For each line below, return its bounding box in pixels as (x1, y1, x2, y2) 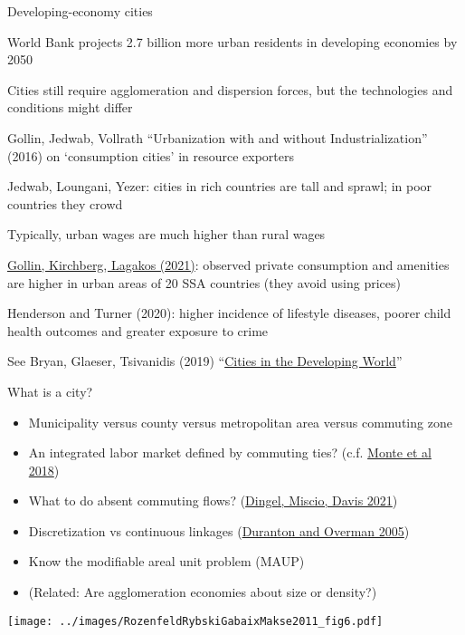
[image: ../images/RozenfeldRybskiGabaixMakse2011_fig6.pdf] (7, 614, 384, 628)
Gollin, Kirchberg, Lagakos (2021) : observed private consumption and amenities (7, 255, 450, 274)
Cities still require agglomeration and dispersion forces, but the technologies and (7, 80, 453, 99)
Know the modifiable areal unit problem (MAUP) (28, 552, 305, 571)
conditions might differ (7, 98, 133, 117)
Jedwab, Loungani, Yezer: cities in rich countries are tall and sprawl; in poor (7, 177, 432, 196)
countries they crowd (7, 194, 123, 213)
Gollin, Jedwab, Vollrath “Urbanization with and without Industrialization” (7, 128, 428, 147)
